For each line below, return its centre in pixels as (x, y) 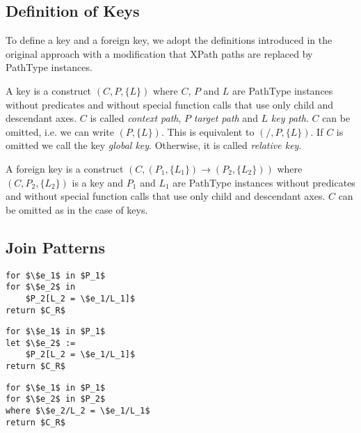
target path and (226, 118)
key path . (290, 118)
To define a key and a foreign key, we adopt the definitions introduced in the (169, 40)
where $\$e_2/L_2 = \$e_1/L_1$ (78, 411)
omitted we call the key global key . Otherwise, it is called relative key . (154, 145)
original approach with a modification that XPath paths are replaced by (159, 53)
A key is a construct (49, 90)
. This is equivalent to (208, 131)
